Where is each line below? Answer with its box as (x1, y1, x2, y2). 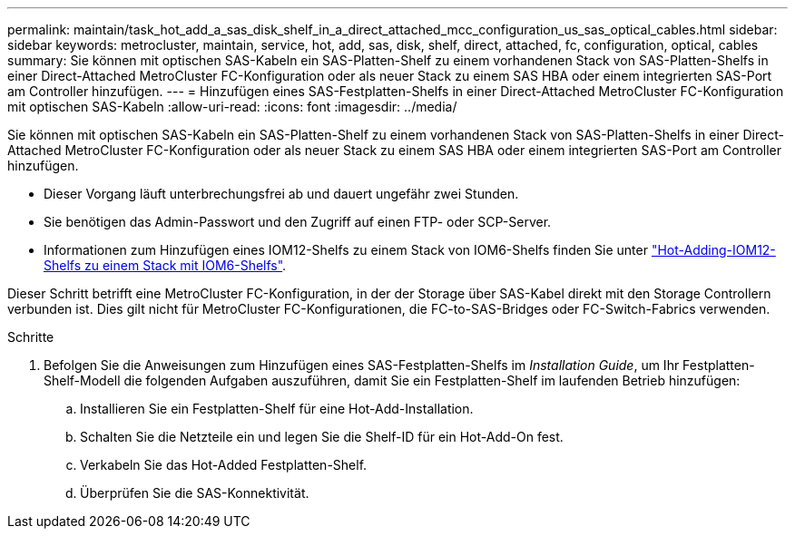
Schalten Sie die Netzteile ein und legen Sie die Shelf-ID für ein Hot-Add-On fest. (80, 429, 564, 444)
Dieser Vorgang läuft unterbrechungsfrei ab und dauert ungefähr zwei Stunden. (44, 186, 519, 201)
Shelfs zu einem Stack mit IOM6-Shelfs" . (44, 258, 287, 273)
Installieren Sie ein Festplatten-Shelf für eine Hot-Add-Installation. (80, 401, 474, 416)
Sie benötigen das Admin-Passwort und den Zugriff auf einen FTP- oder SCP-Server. (44, 214, 552, 229)
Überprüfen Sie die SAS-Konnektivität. (80, 485, 309, 501)
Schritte (7, 329, 54, 345)
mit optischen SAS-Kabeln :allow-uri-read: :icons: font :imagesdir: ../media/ (7, 99, 457, 114)
